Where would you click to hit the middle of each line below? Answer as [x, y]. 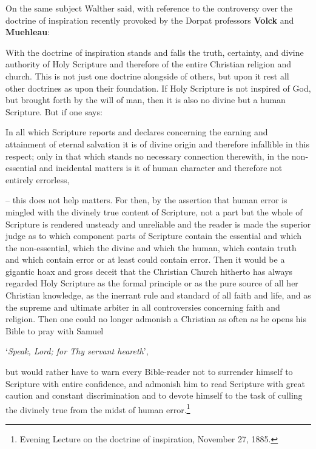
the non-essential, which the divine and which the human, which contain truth [151, 247]
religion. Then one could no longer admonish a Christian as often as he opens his [156, 319]
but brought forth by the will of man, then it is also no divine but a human [146, 100]
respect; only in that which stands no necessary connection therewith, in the [147, 156]
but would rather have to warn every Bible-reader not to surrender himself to [149, 372]
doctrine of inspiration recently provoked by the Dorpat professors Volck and [150, 20]
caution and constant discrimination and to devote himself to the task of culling [154, 395]
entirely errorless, [38, 179]
